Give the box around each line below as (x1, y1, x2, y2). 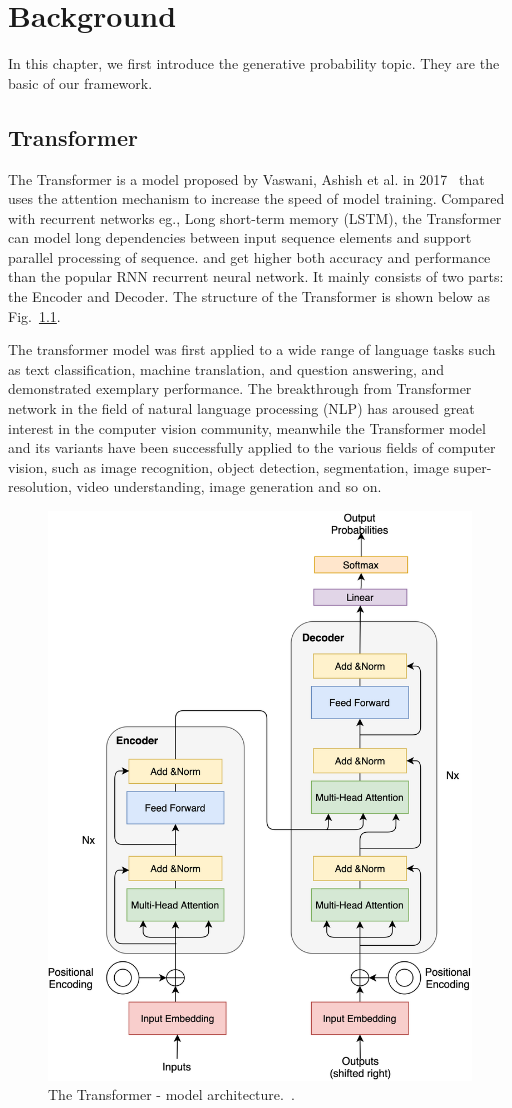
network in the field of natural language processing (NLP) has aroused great (8, 398, 475, 419)
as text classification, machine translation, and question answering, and (8, 358, 445, 379)
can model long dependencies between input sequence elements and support (8, 227, 472, 248)
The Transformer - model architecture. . (48, 1084, 295, 1105)
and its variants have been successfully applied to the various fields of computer (8, 437, 496, 458)
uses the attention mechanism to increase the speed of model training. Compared (8, 188, 505, 209)
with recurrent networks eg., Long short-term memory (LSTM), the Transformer (8, 207, 502, 228)
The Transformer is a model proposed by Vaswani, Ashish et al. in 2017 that (8, 168, 485, 189)
